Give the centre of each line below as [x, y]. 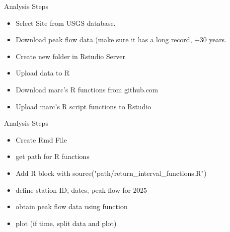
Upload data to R [42, 73]
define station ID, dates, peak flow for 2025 [81, 190]
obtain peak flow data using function [72, 206]
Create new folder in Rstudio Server [70, 56]
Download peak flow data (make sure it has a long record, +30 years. [121, 39]
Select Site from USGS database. [66, 23]
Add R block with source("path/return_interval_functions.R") [111, 173]
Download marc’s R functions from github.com [87, 89]
